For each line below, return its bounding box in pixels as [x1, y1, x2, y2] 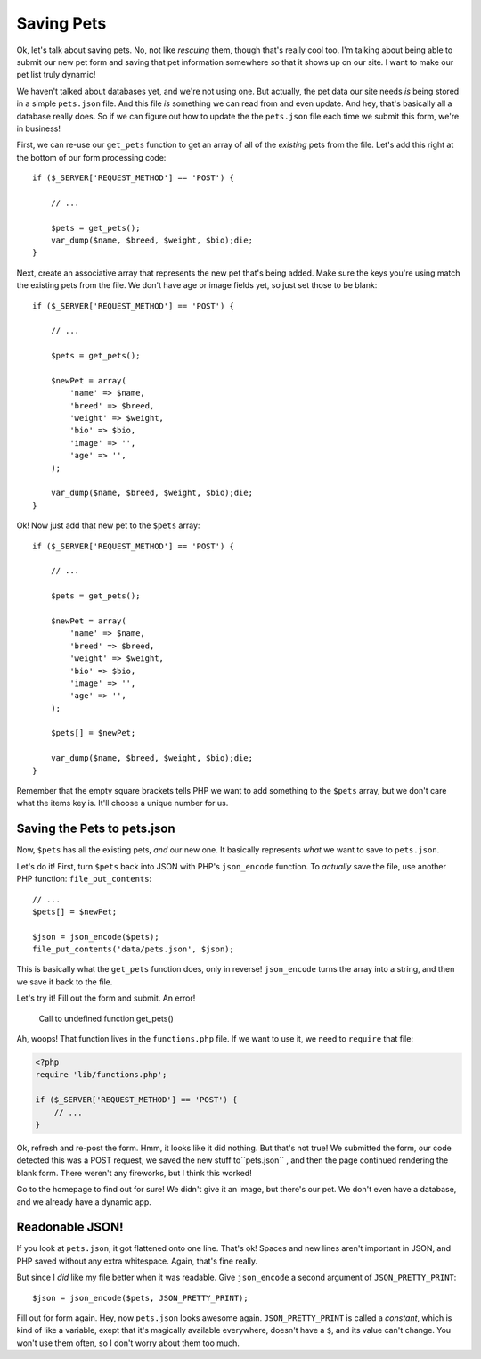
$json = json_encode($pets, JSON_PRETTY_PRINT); [32, 1293, 249, 1303]
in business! [16, 123, 61, 134]
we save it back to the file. [16, 976, 113, 987]
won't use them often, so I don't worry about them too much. [16, 1338, 240, 1348]
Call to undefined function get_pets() [38, 1013, 174, 1024]
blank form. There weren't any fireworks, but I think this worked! [16, 1167, 253, 1178]
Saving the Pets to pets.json [16, 821, 175, 836]
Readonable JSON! [16, 1220, 124, 1235]
